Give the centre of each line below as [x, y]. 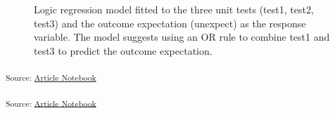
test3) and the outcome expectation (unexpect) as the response [170, 23]
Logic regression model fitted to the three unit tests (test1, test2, [174, 9]
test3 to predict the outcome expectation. [123, 50]
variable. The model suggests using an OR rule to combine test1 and [182, 37]
